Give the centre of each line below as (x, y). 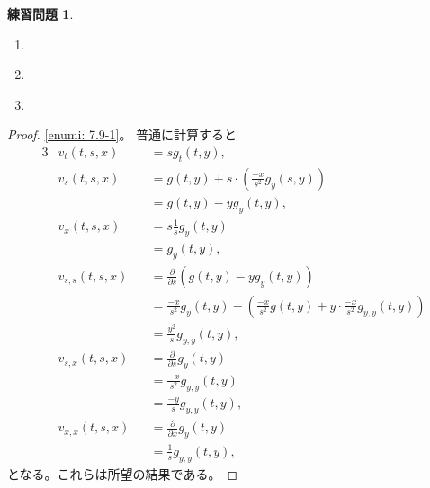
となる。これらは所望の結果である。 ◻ (123, 473)
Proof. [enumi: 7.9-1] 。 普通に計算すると (122, 134)
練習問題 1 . (40, 13)
